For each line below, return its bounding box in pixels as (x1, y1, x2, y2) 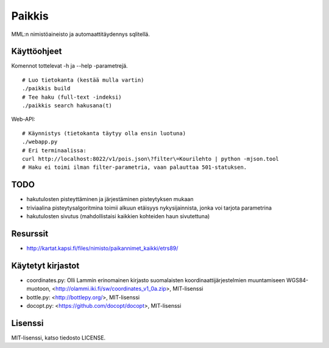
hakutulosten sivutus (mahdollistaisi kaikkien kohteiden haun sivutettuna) (26, 213, 210, 220)
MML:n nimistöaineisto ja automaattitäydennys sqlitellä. (11, 30, 150, 38)
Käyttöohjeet (11, 46, 62, 57)
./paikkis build (22, 85, 71, 92)
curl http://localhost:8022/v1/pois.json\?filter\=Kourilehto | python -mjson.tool (22, 155, 280, 162)
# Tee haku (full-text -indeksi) (22, 93, 122, 101)
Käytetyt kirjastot (11, 260, 80, 271)
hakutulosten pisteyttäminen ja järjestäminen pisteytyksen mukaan (26, 196, 194, 203)
